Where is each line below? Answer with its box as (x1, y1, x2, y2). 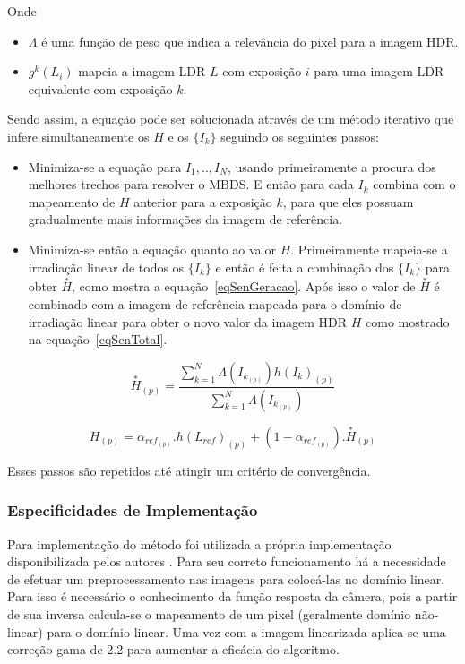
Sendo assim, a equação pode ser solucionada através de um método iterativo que (7, 109, 454, 128)
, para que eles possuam (282, 192, 414, 211)
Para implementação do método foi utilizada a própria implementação (7, 534, 392, 553)
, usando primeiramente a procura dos (227, 157, 436, 176)
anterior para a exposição (133, 192, 272, 211)
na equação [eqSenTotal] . (28, 330, 168, 349)
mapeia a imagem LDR (78, 62, 206, 81)
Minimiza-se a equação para (28, 157, 182, 176)
